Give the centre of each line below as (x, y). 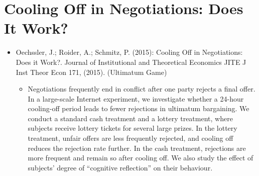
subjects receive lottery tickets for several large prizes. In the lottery (133, 128)
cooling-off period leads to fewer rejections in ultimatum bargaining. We (139, 108)
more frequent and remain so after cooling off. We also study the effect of (141, 158)
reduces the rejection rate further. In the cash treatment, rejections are (137, 148)
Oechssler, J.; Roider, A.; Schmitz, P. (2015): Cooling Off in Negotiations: (129, 52)
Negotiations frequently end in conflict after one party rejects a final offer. (142, 89)
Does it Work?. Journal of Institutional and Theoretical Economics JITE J (131, 62)
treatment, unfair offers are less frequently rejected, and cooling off (131, 138)
